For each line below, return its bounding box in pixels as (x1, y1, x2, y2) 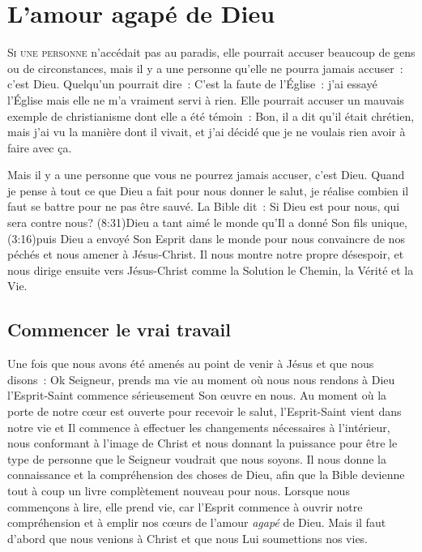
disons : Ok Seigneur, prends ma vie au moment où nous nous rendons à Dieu (7, 370, 395, 387)
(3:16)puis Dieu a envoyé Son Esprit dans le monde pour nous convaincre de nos (7, 229, 405, 246)
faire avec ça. (7, 139, 72, 156)
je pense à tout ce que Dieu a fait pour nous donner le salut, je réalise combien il (7, 182, 409, 199)
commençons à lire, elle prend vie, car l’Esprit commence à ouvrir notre (7, 498, 363, 515)
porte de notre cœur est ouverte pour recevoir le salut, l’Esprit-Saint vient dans (7, 403, 402, 420)
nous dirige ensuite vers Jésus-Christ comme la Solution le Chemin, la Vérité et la (7, 261, 414, 278)
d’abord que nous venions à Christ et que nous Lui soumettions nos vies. (7, 529, 369, 546)
